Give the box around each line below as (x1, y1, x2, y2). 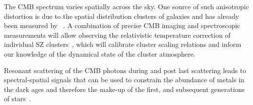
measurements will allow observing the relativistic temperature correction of (4, 30, 231, 40)
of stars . (4, 93, 31, 104)
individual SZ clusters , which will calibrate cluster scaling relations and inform (4, 39, 241, 49)
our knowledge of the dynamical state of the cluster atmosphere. (4, 48, 196, 59)
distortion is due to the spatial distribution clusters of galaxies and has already (4, 11, 239, 21)
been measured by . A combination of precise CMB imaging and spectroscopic (4, 20, 240, 30)
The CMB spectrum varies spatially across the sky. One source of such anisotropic (4, 1, 249, 11)
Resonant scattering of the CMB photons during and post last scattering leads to (4, 65, 246, 75)
